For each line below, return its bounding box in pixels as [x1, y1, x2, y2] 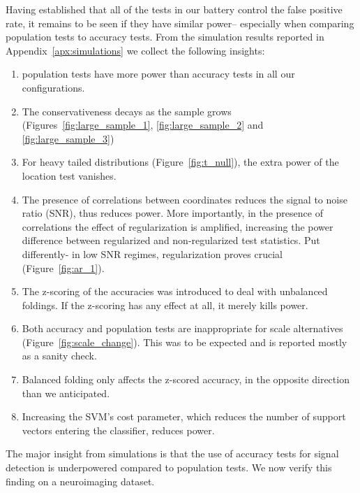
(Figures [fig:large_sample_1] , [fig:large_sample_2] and [22, 117, 264, 132]
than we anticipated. [22, 385, 110, 400]
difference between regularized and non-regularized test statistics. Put [22, 233, 320, 248]
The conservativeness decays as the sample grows [22, 103, 232, 118]
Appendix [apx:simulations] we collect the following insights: [6, 43, 265, 57]
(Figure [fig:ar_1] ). [22, 260, 105, 275]
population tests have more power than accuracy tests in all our [22, 66, 295, 81]
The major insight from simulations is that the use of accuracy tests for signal [6, 446, 339, 461]
